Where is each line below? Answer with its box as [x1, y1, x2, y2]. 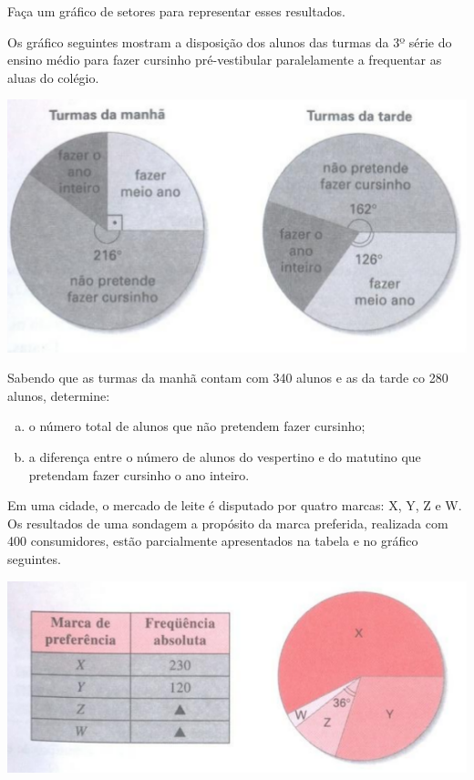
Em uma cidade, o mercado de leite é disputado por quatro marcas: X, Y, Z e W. [7, 496, 462, 515]
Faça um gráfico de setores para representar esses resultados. [7, 2, 345, 20]
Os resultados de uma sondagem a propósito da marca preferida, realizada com [7, 513, 448, 532]
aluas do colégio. [7, 67, 99, 87]
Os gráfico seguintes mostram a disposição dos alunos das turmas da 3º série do [7, 32, 452, 51]
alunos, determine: [7, 385, 110, 405]
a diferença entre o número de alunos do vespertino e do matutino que [28, 446, 421, 466]
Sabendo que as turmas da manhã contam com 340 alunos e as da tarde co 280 [7, 368, 448, 387]
